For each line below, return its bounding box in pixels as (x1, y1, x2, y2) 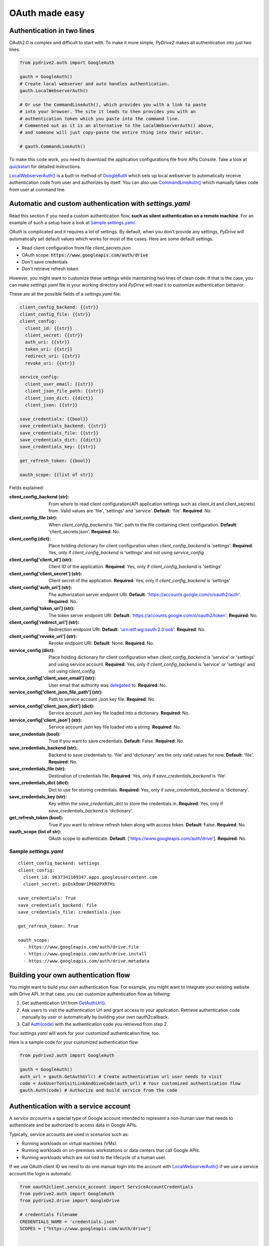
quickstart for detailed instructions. (9, 163, 82, 169)
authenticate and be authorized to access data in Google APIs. (9, 1122, 137, 1128)
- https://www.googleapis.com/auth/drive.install (23, 951, 147, 957)
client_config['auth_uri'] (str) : (9, 585, 72, 591)
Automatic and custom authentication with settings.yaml (9, 199, 190, 208)
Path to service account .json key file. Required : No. (48, 696, 155, 702)
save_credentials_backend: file (18, 902, 97, 908)
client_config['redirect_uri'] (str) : (9, 620, 80, 625)
